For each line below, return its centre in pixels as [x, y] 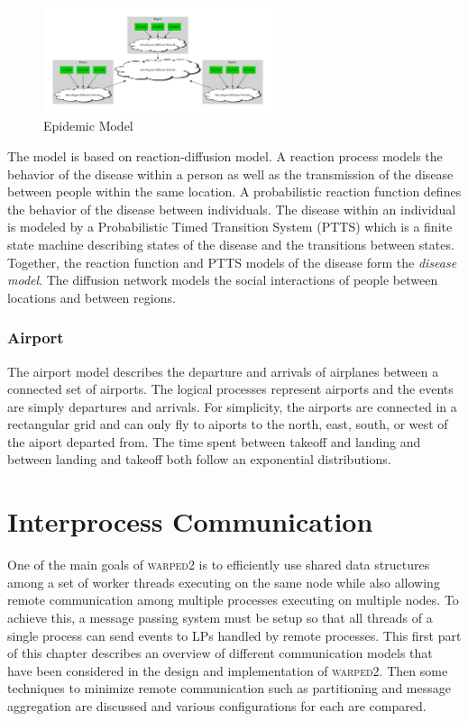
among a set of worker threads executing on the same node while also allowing [224, 582]
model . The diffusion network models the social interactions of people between [223, 280]
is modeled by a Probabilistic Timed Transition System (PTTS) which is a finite [230, 227]
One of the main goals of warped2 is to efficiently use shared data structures [219, 565]
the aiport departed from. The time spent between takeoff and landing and [214, 441]
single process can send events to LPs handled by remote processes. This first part [234, 635]
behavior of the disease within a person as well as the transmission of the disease [230, 173]
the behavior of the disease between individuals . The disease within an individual [232, 209]
